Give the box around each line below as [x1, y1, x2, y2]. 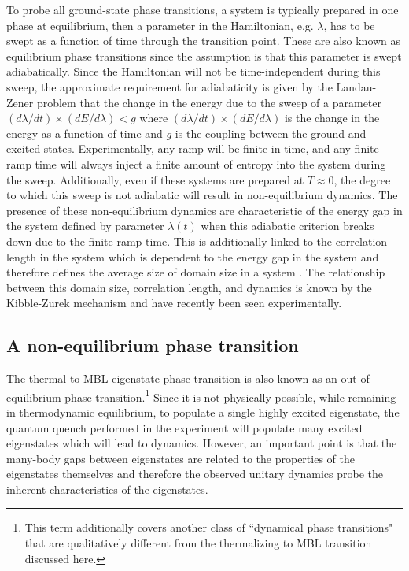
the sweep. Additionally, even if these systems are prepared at [6, 171, 304, 187]
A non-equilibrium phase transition [6, 333, 299, 358]
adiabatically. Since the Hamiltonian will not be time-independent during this [6, 63, 381, 80]
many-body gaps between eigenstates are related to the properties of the [6, 450, 355, 466]
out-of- [341, 370, 374, 387]
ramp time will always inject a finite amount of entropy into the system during [6, 155, 386, 172]
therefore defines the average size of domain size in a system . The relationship [6, 264, 385, 280]
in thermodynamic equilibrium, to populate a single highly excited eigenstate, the [6, 403, 400, 420]
